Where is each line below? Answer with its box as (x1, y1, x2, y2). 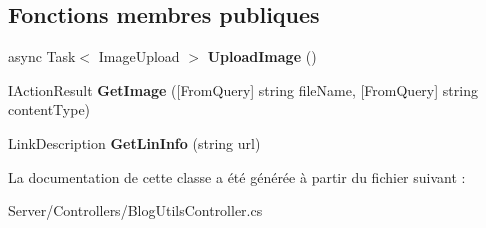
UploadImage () (207, 46, 317, 67)
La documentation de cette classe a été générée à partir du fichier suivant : (8, 166, 466, 187)
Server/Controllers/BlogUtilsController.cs (8, 200, 263, 221)
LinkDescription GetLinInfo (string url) (8, 132, 261, 153)
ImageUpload (98, 46, 180, 67)
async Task (8, 46, 76, 67)
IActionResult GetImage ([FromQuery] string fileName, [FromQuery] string (8, 79, 478, 100)
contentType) (8, 99, 91, 120)
